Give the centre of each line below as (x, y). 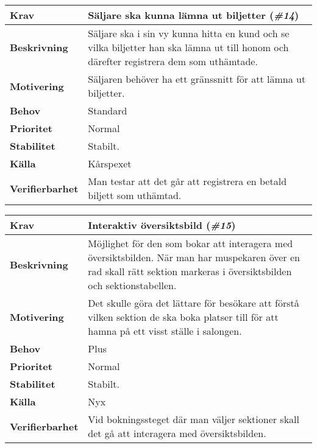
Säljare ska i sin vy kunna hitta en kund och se (189, 33)
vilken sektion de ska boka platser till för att (183, 317)
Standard (108, 110)
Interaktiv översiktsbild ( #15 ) (162, 225)
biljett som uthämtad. (135, 195)
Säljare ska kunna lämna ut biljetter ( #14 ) (194, 15)
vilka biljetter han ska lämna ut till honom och (188, 47)
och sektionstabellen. (132, 285)
